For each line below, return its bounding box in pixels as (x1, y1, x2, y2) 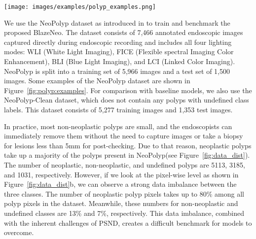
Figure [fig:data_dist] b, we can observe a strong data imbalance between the (4, 179, 237, 189)
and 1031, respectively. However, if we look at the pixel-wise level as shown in (4, 169, 239, 179)
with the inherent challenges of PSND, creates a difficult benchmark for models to (4, 217, 252, 228)
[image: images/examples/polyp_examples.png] (4, 3, 156, 10)
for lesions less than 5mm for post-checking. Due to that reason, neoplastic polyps (4, 140, 252, 150)
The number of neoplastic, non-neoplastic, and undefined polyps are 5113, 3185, (4, 159, 245, 170)
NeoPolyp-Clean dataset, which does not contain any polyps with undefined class (4, 95, 249, 105)
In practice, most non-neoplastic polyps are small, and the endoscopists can (4, 121, 232, 131)
